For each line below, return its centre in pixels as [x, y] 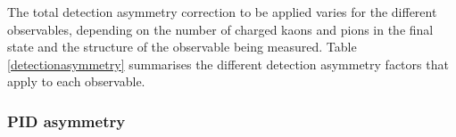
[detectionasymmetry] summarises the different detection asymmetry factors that [228, 64]
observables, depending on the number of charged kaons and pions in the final [220, 29]
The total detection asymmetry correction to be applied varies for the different [222, 12]
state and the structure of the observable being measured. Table [182, 47]
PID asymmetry [66, 121]
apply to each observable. [76, 81]
